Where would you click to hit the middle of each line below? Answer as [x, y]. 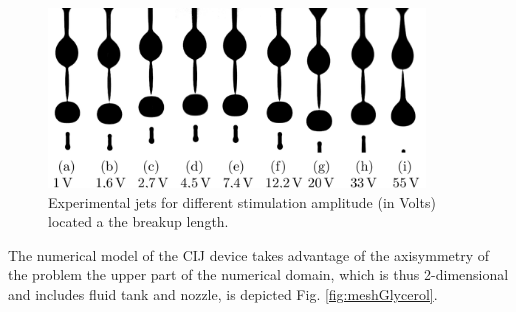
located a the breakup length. [138, 221]
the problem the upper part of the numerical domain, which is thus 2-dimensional [258, 274]
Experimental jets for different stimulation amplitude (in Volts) [242, 201]
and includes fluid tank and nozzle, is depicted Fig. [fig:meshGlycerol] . [223, 294]
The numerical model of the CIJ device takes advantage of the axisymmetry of [249, 254]
